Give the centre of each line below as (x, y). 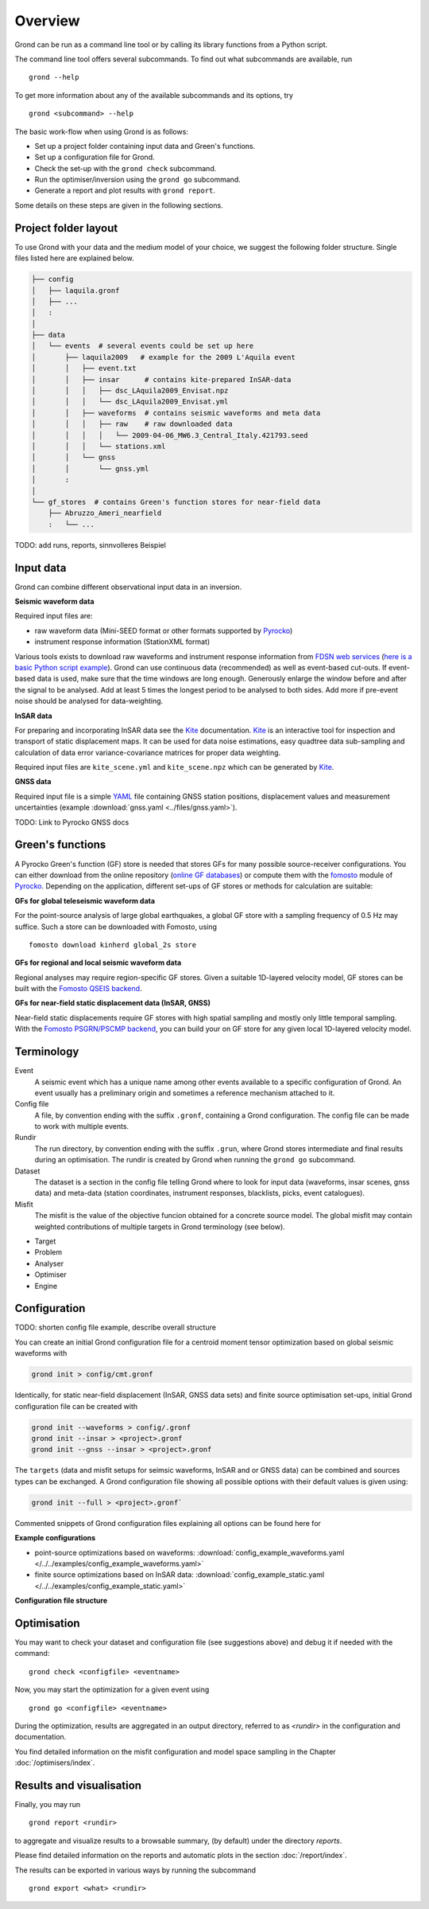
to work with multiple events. (82, 1126)
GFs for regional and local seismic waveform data (98, 962)
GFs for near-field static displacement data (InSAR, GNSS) (112, 1003)
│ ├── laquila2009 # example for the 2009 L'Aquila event (163, 357)
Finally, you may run (48, 1804)
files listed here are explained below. (74, 258)
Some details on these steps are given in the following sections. (119, 205)
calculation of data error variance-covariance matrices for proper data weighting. (148, 752)
